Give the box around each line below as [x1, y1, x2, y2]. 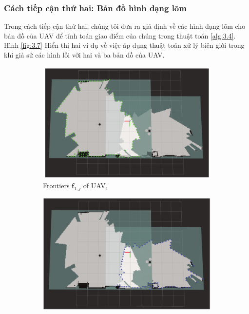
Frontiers [43, 180, 70, 191]
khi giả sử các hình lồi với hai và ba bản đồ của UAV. [4, 50, 165, 59]
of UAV [83, 180, 106, 191]
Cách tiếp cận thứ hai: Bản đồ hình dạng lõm [4, 1, 187, 14]
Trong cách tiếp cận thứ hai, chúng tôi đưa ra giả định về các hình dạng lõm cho [4, 21, 246, 31]
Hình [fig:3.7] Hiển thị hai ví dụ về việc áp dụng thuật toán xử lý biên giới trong [4, 40, 245, 50]
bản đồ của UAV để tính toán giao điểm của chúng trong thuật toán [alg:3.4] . [4, 30, 236, 40]
